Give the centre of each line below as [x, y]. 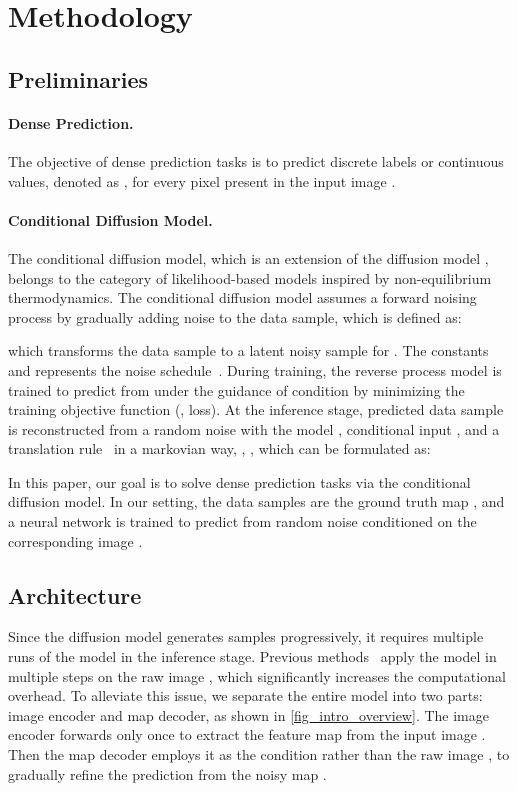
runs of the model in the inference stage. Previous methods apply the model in [252, 656]
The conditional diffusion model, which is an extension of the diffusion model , [248, 257]
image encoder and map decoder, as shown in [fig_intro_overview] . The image [248, 714]
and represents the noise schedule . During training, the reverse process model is [255, 369]
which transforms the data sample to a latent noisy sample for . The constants [248, 350]
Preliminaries [78, 78]
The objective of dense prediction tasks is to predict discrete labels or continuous [256, 160]
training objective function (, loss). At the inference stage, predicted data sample [256, 409]
